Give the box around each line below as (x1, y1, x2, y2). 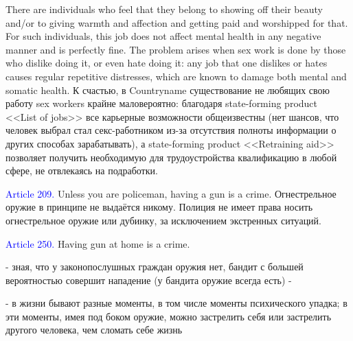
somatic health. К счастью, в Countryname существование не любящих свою (5, 82, 330, 97)
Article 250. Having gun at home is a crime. (5, 236, 190, 250)
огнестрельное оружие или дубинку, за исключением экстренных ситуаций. (5, 213, 322, 227)
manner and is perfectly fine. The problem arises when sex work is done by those (5, 42, 346, 56)
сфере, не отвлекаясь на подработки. (5, 163, 158, 178)
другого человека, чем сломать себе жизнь (5, 322, 183, 337)
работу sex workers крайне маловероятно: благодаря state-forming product (5, 96, 318, 110)
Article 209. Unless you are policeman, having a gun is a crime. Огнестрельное (5, 186, 337, 200)
